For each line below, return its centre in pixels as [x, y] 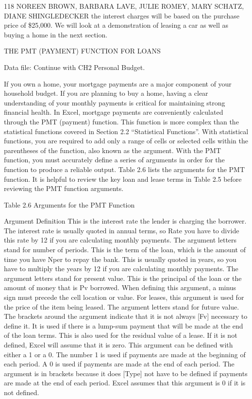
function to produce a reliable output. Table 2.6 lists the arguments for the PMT [125, 169]
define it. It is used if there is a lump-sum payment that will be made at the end [124, 325]
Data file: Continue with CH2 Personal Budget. [75, 67]
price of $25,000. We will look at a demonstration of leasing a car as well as [116, 25]
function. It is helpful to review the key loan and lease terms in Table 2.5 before [123, 179]
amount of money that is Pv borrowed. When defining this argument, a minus [120, 287]
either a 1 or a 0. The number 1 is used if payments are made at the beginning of [125, 354]
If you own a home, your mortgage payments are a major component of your [118, 83]
